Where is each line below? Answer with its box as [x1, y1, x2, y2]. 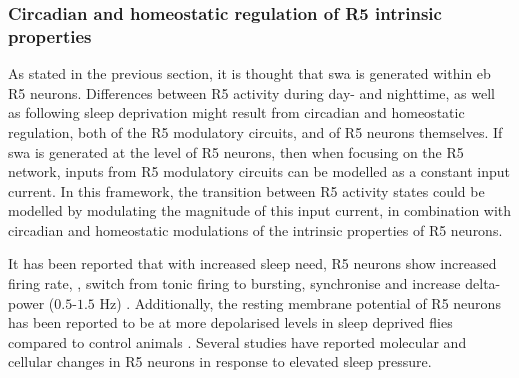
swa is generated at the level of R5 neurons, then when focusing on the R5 [8, 141, 464, 162]
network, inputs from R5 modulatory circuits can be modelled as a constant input [8, 161, 510, 182]
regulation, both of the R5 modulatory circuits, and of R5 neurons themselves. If [8, 121, 503, 142]
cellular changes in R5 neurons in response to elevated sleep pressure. [8, 351, 432, 372]
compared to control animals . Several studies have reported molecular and [8, 331, 467, 352]
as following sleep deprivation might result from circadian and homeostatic [8, 102, 465, 123]
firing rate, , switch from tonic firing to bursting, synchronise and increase [8, 273, 461, 294]
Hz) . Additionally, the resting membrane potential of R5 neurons [99, 292, 501, 313]
